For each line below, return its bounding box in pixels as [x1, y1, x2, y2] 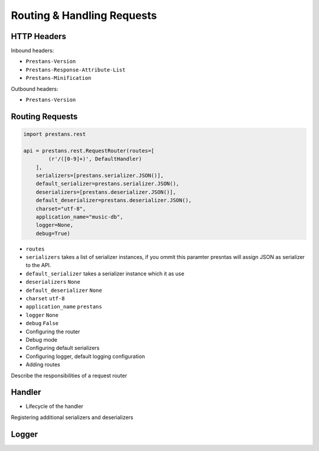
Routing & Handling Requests [11, 9, 157, 22]
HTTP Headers [11, 31, 66, 41]
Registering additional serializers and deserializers [11, 414, 134, 421]
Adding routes [25, 361, 60, 368]
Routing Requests [11, 111, 78, 121]
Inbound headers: [11, 47, 54, 54]
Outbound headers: [11, 85, 58, 92]
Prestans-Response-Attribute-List [25, 66, 126, 73]
